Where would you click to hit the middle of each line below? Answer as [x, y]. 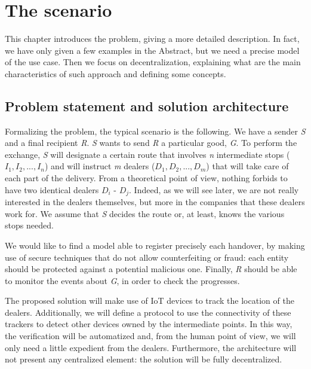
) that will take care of [247, 166]
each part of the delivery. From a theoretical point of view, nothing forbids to [146, 178]
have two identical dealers [52, 189]
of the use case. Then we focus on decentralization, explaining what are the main [153, 62]
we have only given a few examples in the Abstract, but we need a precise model [152, 50]
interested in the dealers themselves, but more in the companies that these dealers [155, 202]
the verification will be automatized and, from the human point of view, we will [150, 336]
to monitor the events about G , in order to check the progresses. [122, 280]
